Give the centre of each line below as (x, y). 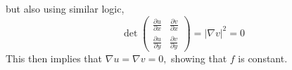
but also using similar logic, (65, 8)
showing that (199, 58)
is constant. (263, 58)
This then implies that (54, 58)
